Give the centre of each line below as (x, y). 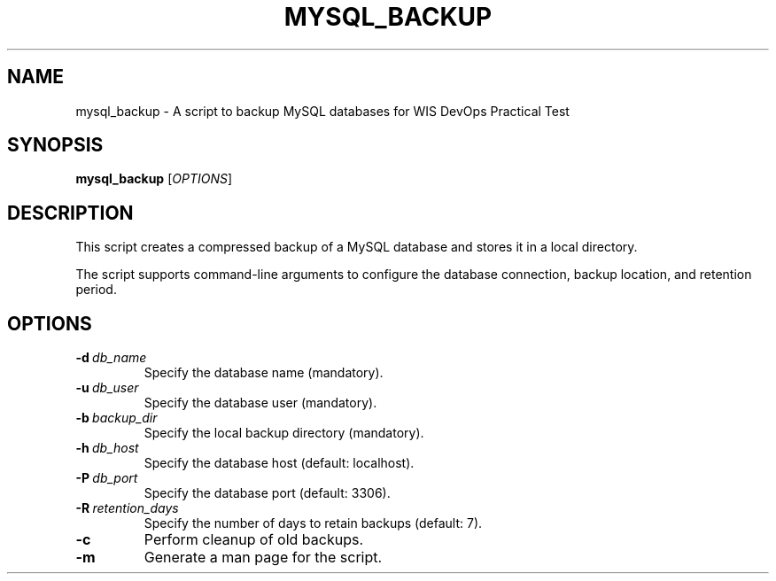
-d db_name (111, 358)
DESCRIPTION (70, 213)
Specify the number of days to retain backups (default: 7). (313, 523)
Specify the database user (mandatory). (260, 403)
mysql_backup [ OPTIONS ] (154, 179)
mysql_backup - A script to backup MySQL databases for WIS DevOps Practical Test (322, 111)
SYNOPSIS (55, 145)
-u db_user (107, 388)
